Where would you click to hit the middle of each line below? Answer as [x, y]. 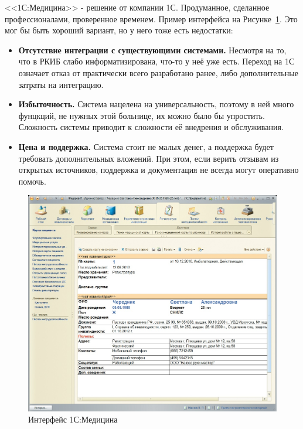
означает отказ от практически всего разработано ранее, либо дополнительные [158, 72]
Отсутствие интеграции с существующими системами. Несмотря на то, [152, 50]
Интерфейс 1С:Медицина [73, 419]
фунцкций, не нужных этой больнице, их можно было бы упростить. [142, 115]
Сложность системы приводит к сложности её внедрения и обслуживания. [151, 127]
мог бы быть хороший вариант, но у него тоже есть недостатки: [119, 30]
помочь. [32, 181]
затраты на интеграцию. [61, 84]
